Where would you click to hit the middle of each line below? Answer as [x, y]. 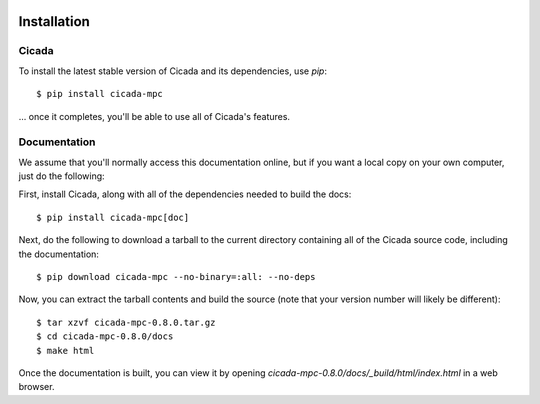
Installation [54, 21]
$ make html [65, 350]
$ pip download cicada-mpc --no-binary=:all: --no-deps [176, 277]
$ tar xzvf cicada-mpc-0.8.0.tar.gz [126, 322]
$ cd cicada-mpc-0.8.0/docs [105, 336]
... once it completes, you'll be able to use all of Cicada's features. [154, 116]
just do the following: [61, 176]
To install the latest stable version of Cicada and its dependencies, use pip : [172, 71]
